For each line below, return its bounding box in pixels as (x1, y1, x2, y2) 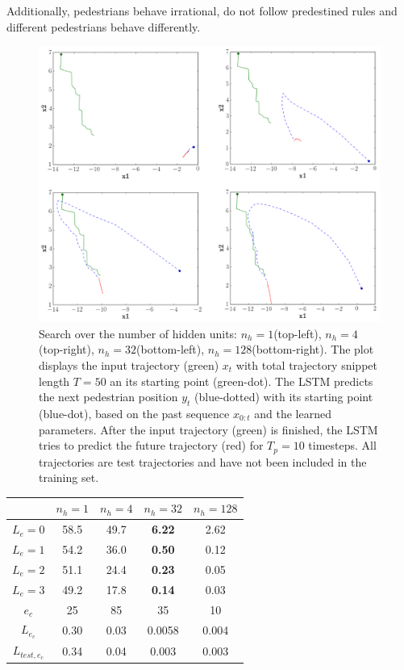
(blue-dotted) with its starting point (194, 388, 373, 405)
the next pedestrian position (39, 388, 178, 405)
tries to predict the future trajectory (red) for (39, 437, 264, 454)
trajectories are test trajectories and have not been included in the (39, 453, 367, 470)
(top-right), (39, 341, 94, 358)
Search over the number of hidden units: (39, 325, 237, 341)
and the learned (254, 404, 331, 421)
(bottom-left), (136, 341, 205, 358)
